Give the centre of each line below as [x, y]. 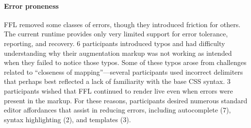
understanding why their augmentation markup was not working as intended [118, 53]
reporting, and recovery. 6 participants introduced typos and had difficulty [115, 43]
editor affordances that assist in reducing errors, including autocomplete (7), [117, 110]
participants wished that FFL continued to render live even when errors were [118, 90]
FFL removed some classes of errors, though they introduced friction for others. [122, 24]
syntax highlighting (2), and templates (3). [67, 119]
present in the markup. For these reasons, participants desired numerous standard [126, 100]
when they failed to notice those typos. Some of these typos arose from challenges [125, 62]
